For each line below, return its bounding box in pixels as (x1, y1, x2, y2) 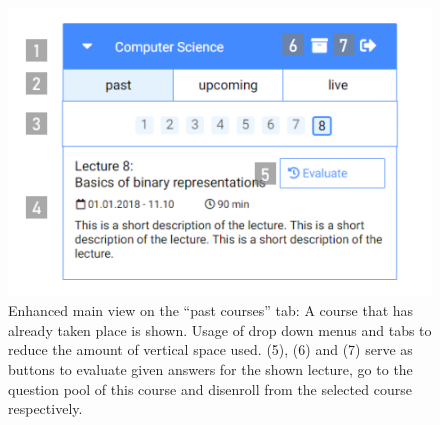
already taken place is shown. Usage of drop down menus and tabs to (8, 319, 432, 340)
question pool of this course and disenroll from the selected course (8, 378, 412, 399)
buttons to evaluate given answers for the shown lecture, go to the (8, 358, 413, 379)
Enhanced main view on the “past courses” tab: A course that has (8, 300, 414, 321)
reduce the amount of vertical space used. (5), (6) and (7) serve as (8, 339, 413, 360)
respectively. (8, 398, 83, 419)
